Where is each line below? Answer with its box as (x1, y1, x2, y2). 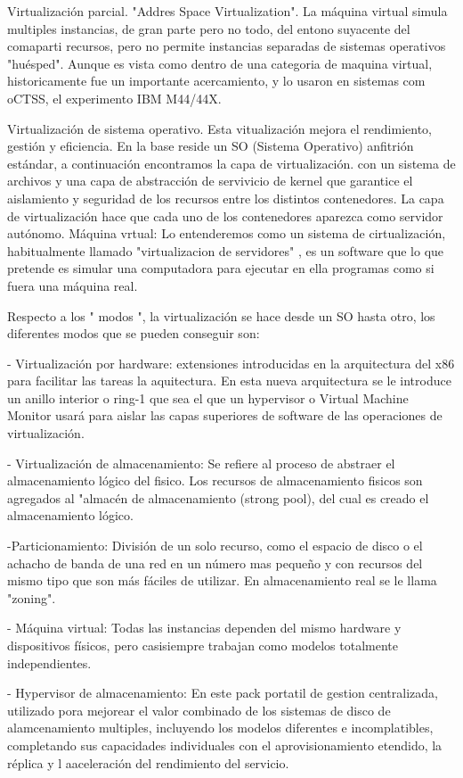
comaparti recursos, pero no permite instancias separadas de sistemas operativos (7, 37, 446, 55)
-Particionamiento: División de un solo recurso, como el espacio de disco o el (7, 536, 423, 555)
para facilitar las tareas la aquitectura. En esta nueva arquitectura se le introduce (7, 371, 451, 390)
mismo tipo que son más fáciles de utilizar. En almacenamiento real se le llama (7, 571, 437, 590)
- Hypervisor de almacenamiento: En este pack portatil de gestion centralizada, (7, 683, 438, 702)
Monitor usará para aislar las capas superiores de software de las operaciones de (7, 406, 443, 425)
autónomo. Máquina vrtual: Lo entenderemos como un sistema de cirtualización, (7, 224, 446, 243)
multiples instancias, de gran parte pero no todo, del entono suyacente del (7, 19, 410, 37)
